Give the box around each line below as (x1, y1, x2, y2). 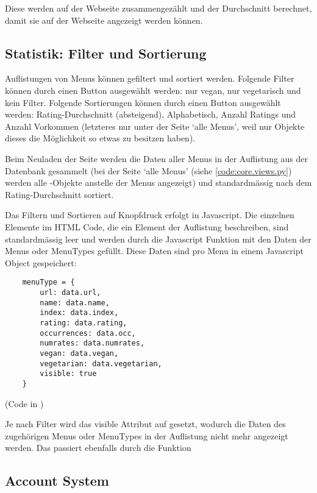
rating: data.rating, (40, 318, 127, 327)
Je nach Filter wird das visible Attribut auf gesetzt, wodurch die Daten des (5, 417, 286, 430)
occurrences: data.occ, (40, 328, 136, 338)
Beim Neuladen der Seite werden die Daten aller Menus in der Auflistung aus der (5, 152, 308, 165)
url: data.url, (40, 288, 101, 297)
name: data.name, (40, 298, 110, 307)
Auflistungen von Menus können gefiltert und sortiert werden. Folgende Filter (5, 72, 294, 85)
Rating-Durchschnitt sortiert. (5, 188, 114, 200)
